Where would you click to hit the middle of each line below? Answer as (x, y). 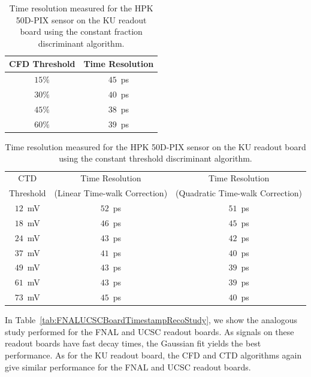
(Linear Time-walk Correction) (111, 193)
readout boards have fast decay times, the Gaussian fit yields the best (133, 343)
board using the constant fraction (81, 31)
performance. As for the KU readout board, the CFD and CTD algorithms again (153, 355)
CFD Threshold (42, 64)
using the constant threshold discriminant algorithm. (155, 158)
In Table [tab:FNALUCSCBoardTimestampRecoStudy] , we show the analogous (151, 320)
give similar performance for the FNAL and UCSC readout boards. (128, 367)
